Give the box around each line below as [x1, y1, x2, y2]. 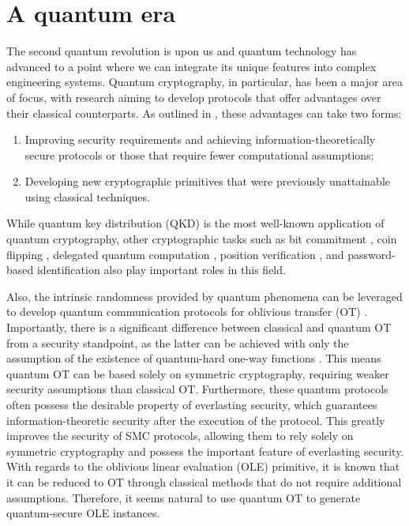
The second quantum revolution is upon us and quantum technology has [6, 43, 357, 59]
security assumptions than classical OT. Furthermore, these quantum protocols [6, 381, 388, 397]
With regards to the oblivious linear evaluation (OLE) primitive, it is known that [6, 458, 400, 475]
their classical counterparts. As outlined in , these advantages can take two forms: [6, 104, 402, 121]
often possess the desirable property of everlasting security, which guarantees [6, 396, 377, 412]
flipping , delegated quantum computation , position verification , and [6, 246, 344, 262]
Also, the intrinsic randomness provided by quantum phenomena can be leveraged [6, 287, 403, 304]
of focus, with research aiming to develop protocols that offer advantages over [6, 88, 381, 105]
